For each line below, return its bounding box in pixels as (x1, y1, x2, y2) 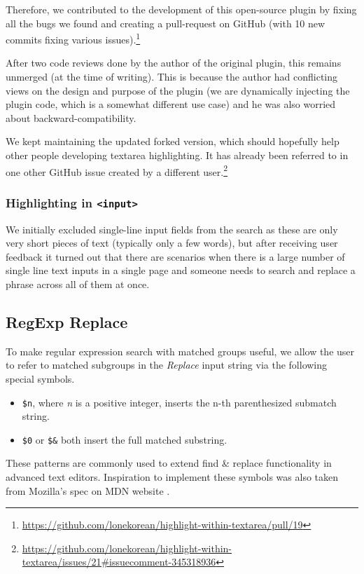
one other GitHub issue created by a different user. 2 (6, 162, 228, 179)
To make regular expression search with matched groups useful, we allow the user (6, 343, 355, 358)
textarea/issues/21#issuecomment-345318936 (22, 554, 216, 569)
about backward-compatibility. (6, 110, 136, 125)
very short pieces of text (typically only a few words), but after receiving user (6, 235, 338, 250)
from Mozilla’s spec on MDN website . (6, 483, 170, 498)
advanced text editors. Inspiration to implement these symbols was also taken (6, 470, 339, 484)
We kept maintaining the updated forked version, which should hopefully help (6, 134, 339, 149)
